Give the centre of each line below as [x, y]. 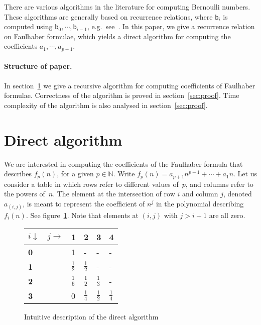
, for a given [75, 174]
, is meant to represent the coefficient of [84, 203]
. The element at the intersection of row [114, 194]
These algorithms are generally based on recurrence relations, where [108, 16]
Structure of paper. [38, 66]
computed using [28, 26]
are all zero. [227, 215]
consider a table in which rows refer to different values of [91, 184]
